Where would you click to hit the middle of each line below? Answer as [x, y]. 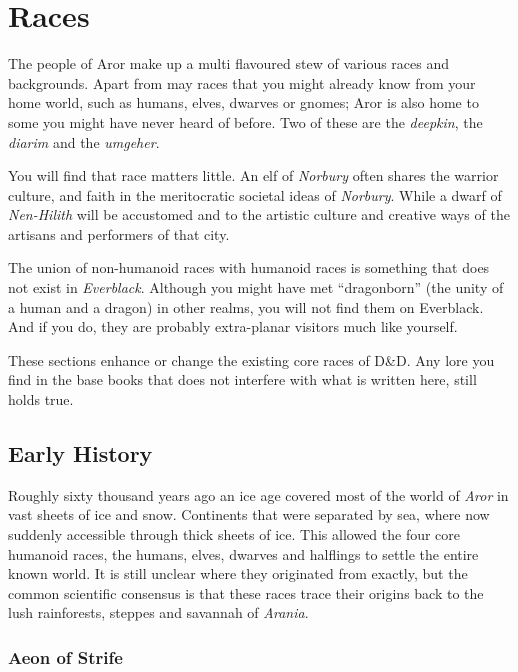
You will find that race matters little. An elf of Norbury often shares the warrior [253, 175]
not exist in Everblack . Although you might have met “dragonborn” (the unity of [256, 287]
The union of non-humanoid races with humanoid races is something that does [249, 267]
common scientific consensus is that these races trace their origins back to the [246, 592]
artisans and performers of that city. [119, 233]
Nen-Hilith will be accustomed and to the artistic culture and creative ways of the [259, 214]
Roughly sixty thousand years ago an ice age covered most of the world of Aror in [258, 494]
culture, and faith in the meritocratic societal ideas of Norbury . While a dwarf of [255, 194]
